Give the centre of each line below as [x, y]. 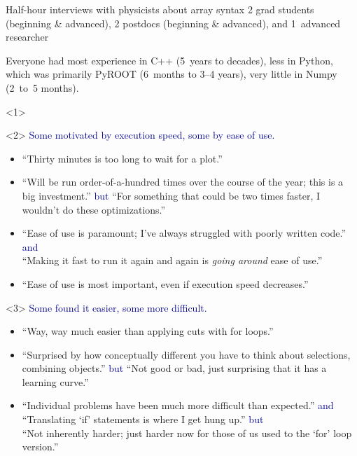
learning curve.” [55, 381]
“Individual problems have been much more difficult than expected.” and [178, 405]
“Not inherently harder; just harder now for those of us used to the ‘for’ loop [187, 433]
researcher [27, 37]
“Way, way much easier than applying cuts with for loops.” [148, 331]
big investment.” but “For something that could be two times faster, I [171, 195]
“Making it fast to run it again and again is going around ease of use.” [172, 260]
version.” [40, 447]
